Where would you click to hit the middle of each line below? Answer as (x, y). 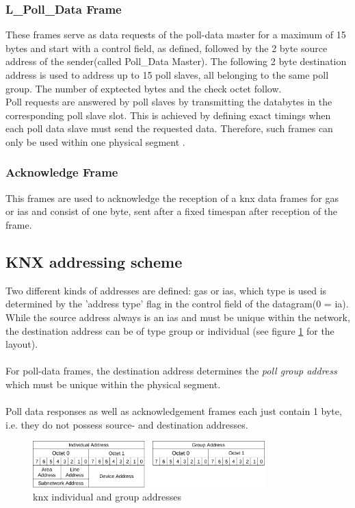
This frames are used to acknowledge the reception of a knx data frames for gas (172, 198)
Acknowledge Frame (62, 172)
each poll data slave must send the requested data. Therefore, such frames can (169, 128)
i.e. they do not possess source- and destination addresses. (127, 424)
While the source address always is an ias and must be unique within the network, (178, 317)
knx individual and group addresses (107, 497)
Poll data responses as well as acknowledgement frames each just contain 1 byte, (174, 411)
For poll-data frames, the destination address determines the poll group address (171, 371)
